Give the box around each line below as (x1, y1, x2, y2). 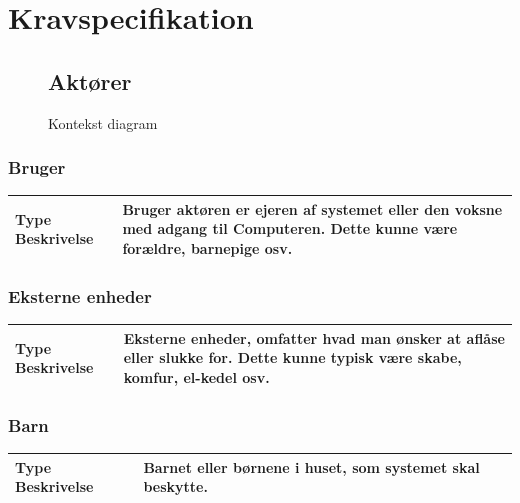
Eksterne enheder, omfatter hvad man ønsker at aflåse (123, 327, 505, 348)
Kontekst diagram (48, 112, 158, 133)
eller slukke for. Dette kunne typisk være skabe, (123, 347, 462, 368)
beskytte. (143, 476, 208, 497)
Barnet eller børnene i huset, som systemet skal (143, 456, 480, 477)
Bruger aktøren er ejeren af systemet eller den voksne (122, 198, 503, 219)
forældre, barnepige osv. (122, 238, 293, 259)
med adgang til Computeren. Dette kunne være (122, 218, 458, 239)
